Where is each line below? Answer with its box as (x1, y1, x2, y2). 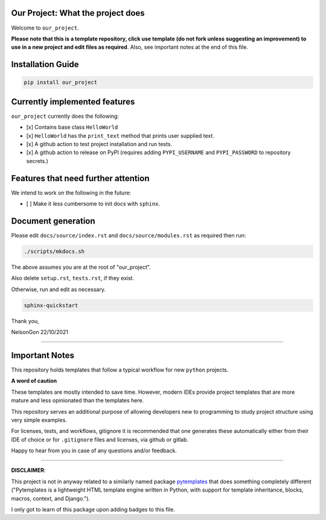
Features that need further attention (11, 173, 150, 184)
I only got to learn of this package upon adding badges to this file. (11, 506, 175, 513)
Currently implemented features (11, 97, 135, 107)
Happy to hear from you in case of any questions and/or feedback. (11, 447, 177, 454)
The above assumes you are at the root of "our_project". (11, 263, 151, 271)
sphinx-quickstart (24, 302, 78, 309)
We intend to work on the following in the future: (11, 189, 132, 196)
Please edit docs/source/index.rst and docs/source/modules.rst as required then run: (11, 231, 246, 239)
